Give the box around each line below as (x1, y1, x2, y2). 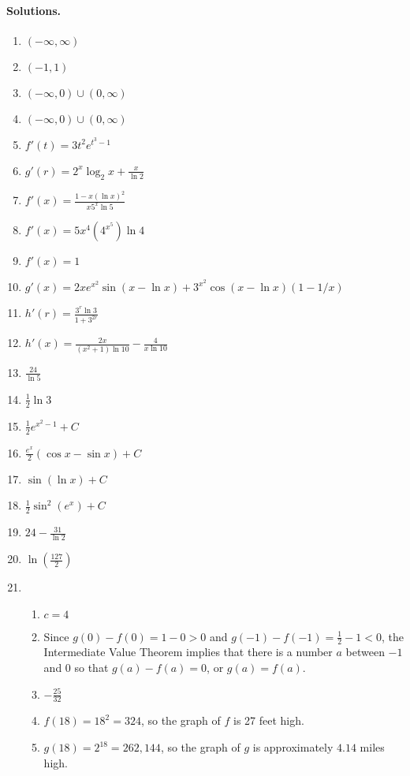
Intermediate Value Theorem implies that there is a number (43, 644, 333, 660)
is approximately (252, 739, 334, 755)
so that (74, 659, 109, 676)
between (345, 644, 385, 660)
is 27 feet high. (233, 712, 304, 729)
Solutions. (6, 2, 61, 18)
